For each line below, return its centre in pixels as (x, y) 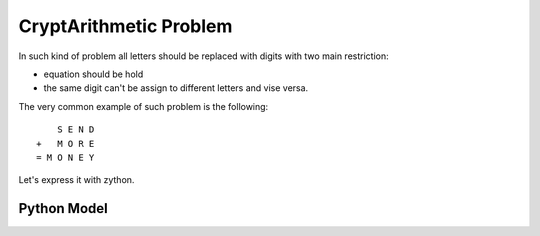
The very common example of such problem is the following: (143, 106)
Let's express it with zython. (76, 180)
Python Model (63, 208)
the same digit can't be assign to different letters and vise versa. (176, 88)
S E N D (75, 129)
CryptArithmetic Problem (125, 26)
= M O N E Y (65, 157)
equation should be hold (93, 74)
